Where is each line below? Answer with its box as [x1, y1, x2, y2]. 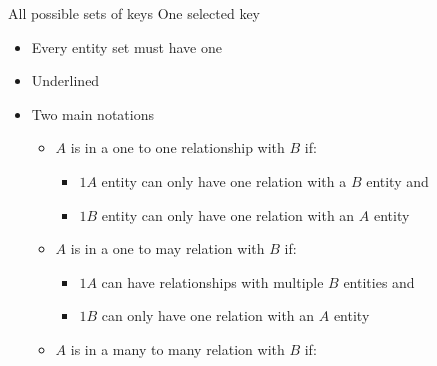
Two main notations [31, 103, 154, 124]
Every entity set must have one [31, 36, 222, 57]
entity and [366, 170, 429, 191]
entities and [343, 271, 415, 292]
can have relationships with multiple [101, 271, 324, 292]
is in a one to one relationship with [70, 137, 285, 158]
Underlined [31, 70, 100, 91]
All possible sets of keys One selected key [8, 3, 261, 23]
